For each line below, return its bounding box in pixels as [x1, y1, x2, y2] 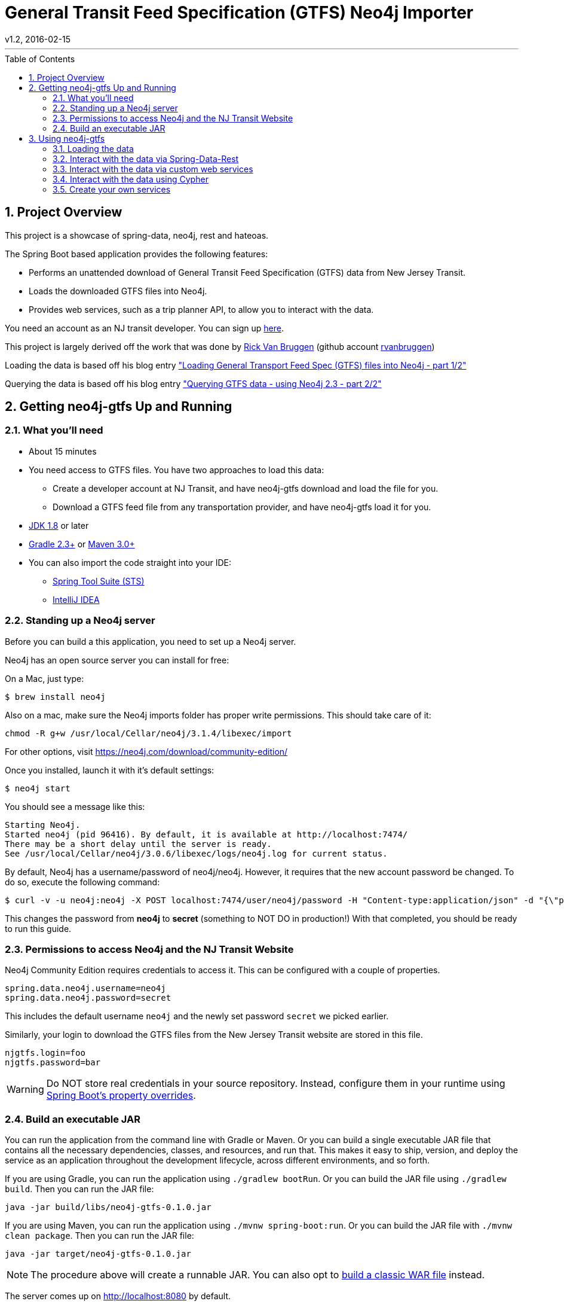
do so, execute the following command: [5, 876, 160, 887]
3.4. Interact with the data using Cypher [53, 173, 209, 184]
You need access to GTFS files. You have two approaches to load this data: [29, 464, 324, 475]
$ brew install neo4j [5, 691, 106, 702]
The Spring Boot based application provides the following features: [5, 248, 268, 259]
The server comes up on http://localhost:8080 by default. [5, 1291, 231, 1302]
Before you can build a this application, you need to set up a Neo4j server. [5, 636, 296, 647]
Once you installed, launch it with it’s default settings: [5, 764, 214, 775]
